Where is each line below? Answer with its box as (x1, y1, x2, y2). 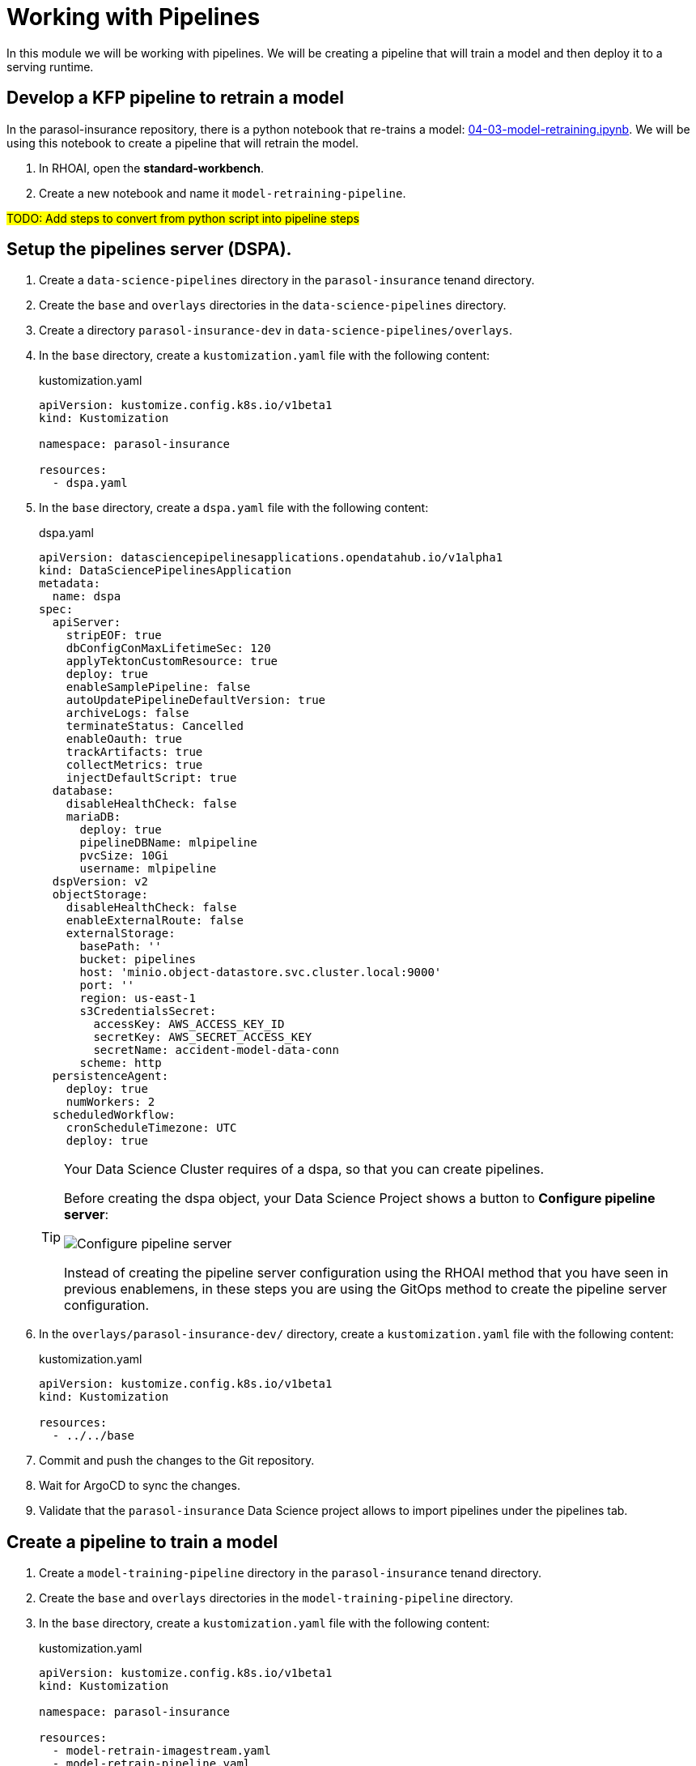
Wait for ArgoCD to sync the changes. (39, 1478, 240, 1493)
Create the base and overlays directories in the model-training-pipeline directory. (39, 1591, 514, 1606)
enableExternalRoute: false (66, 914, 244, 928)
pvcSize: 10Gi (79, 849, 169, 863)
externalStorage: (66, 927, 176, 941)
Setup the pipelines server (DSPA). (6, 239, 292, 260)
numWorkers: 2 (66, 1095, 155, 1109)
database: (52, 784, 114, 798)
